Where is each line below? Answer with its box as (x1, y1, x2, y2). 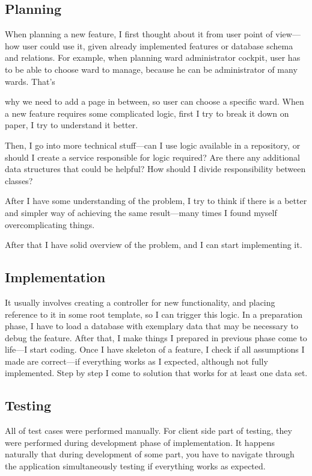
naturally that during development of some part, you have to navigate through (5, 448, 295, 460)
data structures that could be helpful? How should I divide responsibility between (5, 162, 306, 175)
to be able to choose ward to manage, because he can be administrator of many (5, 63, 298, 75)
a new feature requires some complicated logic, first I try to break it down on (5, 107, 289, 119)
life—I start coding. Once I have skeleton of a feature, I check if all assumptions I (5, 343, 305, 356)
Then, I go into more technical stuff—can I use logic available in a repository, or (5, 138, 301, 151)
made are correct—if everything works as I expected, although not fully (5, 354, 268, 367)
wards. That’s (5, 75, 55, 87)
